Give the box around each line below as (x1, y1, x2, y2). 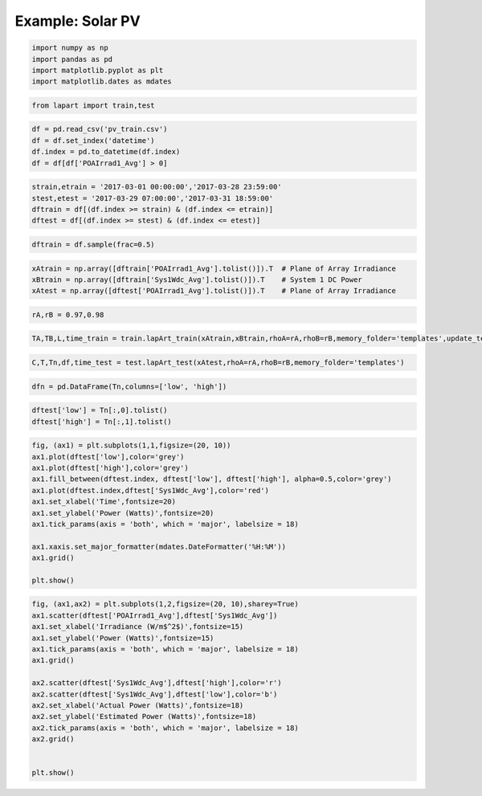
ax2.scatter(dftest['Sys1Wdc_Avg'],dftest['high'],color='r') (31, 679, 282, 688)
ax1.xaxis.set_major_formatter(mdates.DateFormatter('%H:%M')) (31, 542, 287, 551)
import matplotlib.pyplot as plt (31, 65, 164, 75)
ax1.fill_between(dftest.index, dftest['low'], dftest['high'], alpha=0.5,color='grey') (31, 475, 393, 484)
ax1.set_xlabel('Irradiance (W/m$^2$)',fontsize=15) (31, 623, 244, 631)
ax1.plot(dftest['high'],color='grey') (31, 463, 189, 472)
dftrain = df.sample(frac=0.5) (31, 239, 156, 249)
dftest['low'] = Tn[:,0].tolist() (31, 406, 168, 415)
